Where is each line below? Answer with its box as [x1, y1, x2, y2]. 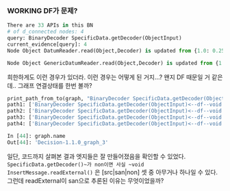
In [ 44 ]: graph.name [7, 132, 66, 139]
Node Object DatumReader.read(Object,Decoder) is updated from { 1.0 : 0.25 [7, 47, 225, 54]
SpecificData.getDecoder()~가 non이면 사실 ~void [7, 161, 144, 168]
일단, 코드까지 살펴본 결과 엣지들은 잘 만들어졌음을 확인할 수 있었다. [7, 152, 186, 160]
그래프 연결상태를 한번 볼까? [17, 81, 92, 89]
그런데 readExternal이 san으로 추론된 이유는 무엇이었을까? [7, 176, 164, 185]
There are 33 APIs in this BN [7, 22, 94, 29]
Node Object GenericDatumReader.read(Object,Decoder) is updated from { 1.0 [7, 59, 228, 66]
